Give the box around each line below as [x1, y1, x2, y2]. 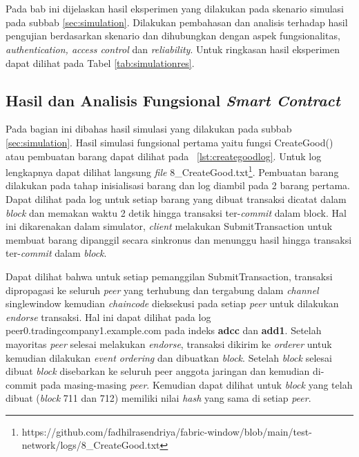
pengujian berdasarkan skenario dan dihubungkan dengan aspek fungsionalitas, [6, 28, 340, 43]
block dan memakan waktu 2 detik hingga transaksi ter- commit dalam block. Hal [6, 205, 347, 220]
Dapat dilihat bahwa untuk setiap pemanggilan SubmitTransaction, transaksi [6, 269, 333, 283]
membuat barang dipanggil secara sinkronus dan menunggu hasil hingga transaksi [6, 232, 352, 246]
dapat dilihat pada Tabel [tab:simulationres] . [6, 55, 195, 70]
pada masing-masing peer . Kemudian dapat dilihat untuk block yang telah [40, 377, 353, 391]
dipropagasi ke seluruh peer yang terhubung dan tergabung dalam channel [6, 282, 319, 297]
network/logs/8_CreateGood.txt [21, 438, 160, 452]
